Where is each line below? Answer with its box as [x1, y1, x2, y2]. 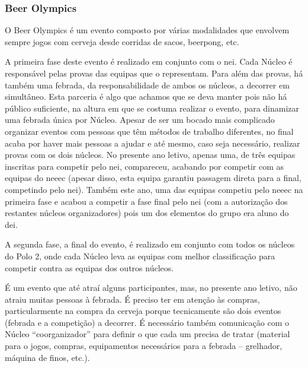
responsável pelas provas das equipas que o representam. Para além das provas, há [5, 67, 303, 79]
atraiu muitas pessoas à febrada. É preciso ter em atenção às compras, [5, 293, 260, 305]
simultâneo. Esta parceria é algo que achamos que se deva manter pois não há [5, 90, 287, 103]
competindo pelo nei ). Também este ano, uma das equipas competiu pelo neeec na [5, 183, 303, 195]
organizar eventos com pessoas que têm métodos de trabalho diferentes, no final [5, 125, 294, 137]
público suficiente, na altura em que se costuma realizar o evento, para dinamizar [5, 101, 300, 114]
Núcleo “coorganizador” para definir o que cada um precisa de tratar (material [5, 328, 290, 340]
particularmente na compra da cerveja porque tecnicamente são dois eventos [5, 304, 281, 317]
